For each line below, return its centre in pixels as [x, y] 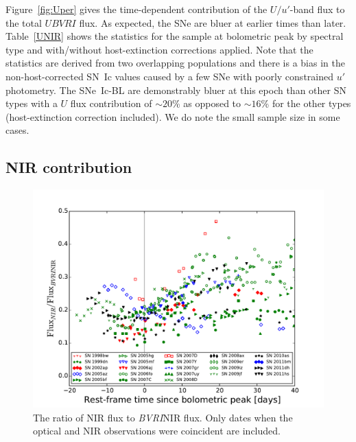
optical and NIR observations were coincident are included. [157, 431]
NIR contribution [69, 167]
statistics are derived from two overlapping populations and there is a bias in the [175, 63]
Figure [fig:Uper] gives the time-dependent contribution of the [137, 9]
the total [24, 22]
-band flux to [317, 9]
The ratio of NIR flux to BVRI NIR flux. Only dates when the [163, 417]
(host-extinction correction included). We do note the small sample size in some [173, 116]
